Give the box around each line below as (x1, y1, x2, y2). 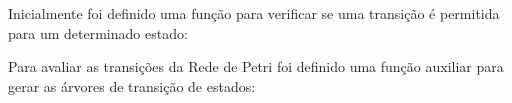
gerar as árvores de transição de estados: (8, 75, 256, 96)
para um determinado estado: (8, 22, 188, 43)
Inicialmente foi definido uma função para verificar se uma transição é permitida (8, 3, 500, 23)
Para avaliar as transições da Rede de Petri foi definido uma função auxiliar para (8, 56, 504, 77)
